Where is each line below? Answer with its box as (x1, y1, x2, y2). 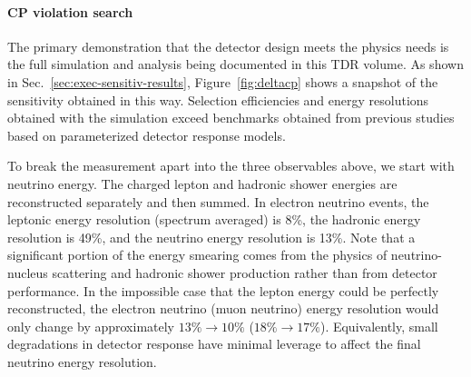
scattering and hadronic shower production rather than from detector (52, 263, 437, 282)
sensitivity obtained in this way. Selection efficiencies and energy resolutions (7, 90, 429, 109)
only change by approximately (7, 316, 175, 335)
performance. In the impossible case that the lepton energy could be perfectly (7, 281, 439, 300)
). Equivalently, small (319, 316, 438, 335)
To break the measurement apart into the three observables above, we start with (7, 156, 455, 175)
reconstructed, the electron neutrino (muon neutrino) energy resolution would (7, 299, 439, 318)
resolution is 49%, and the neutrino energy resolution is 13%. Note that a (7, 227, 416, 246)
